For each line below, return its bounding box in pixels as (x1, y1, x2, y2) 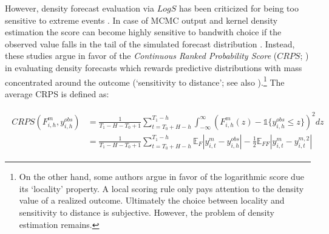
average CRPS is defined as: (5, 87, 109, 100)
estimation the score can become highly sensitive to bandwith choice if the (5, 26, 282, 38)
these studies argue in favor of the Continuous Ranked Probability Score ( (5, 49, 277, 62)
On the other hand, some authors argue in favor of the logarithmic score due (19, 170, 304, 183)
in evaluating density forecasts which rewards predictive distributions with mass (5, 61, 302, 74)
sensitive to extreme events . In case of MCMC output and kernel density (5, 13, 278, 26)
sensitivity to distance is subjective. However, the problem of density (19, 205, 274, 218)
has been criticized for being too (178, 2, 299, 14)
